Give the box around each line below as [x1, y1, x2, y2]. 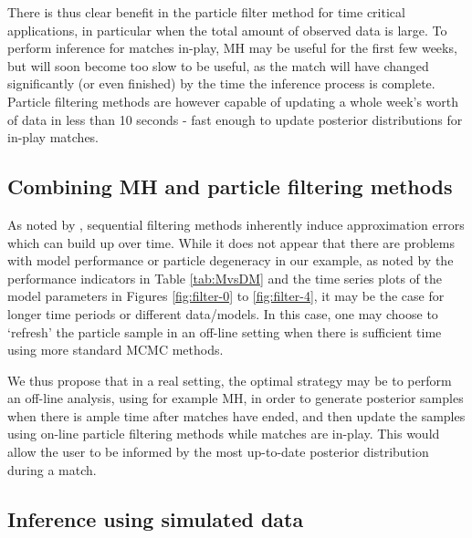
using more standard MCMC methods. [7, 340, 224, 359]
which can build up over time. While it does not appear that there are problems [7, 233, 455, 252]
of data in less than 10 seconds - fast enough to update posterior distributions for [7, 109, 463, 129]
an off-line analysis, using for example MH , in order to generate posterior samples [7, 388, 464, 408]
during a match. [7, 460, 97, 479]
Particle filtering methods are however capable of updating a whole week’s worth [7, 91, 459, 110]
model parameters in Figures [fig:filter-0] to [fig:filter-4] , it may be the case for [7, 286, 445, 305]
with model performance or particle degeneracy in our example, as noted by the [7, 251, 454, 270]
